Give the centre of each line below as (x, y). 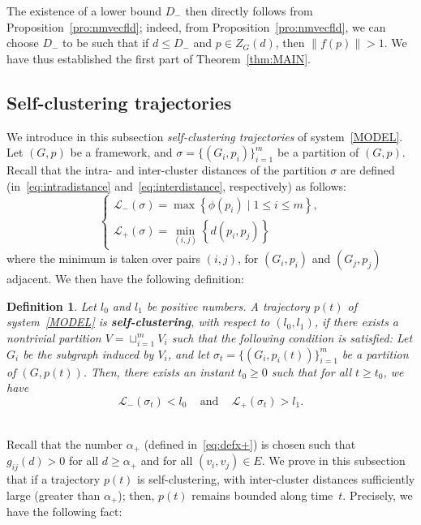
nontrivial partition (54, 337)
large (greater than (54, 495)
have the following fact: (64, 512)
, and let (188, 353)
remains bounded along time (262, 495)
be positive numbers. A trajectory (228, 306)
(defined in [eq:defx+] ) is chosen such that (250, 443)
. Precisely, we (378, 495)
